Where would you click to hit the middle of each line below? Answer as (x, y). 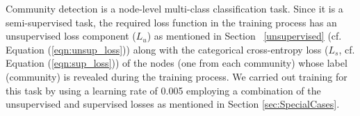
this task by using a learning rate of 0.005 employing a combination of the (163, 90)
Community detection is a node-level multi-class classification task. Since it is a (174, 8)
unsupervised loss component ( (71, 36)
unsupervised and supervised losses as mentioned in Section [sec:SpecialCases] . (173, 104)
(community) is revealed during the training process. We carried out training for (177, 76)
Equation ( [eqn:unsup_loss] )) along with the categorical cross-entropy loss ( (167, 49)
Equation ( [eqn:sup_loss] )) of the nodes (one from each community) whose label (177, 63)
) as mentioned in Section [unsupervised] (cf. (244, 36)
